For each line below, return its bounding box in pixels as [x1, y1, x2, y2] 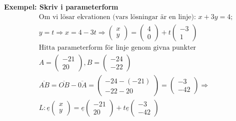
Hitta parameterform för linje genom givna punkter [38, 44, 196, 51]
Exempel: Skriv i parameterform [4, 2, 118, 12]
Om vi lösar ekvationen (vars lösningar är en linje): [38, 13, 196, 21]
